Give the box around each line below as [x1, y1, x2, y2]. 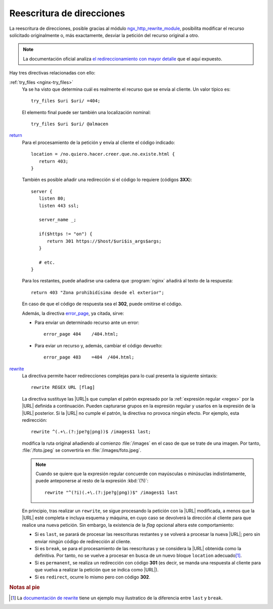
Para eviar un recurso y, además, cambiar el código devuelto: [34, 342, 163, 348]
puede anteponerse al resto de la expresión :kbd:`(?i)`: [35, 478, 149, 484]
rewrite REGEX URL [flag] [31, 384, 96, 390]
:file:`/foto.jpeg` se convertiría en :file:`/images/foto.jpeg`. [22, 447, 142, 453]
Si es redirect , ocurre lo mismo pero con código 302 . [34, 574, 151, 580]
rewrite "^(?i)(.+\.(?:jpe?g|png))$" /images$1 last [44, 489, 178, 495]
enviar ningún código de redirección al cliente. [34, 538, 131, 545]
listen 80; [38, 196, 66, 201]
